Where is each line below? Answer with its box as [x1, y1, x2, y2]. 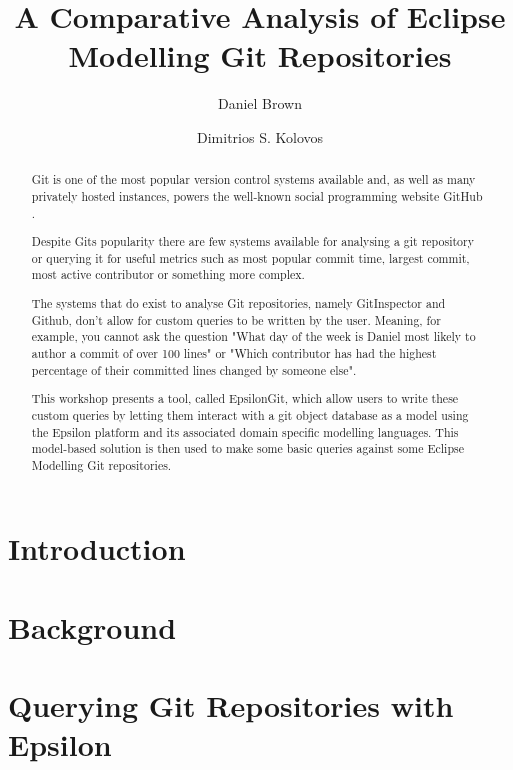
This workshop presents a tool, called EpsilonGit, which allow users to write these [31, 390, 459, 407]
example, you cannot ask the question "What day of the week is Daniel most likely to [31, 328, 476, 345]
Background [8, 606, 177, 647]
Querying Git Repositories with [8, 685, 454, 726]
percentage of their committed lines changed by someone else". [31, 361, 357, 378]
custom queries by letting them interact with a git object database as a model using [31, 406, 469, 423]
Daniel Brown [217, 93, 303, 114]
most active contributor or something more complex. [31, 266, 305, 283]
